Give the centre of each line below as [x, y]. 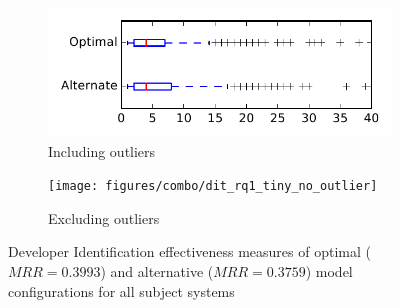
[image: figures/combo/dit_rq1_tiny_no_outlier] [213, 186]
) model [329, 271]
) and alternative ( [157, 271]
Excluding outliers [104, 217]
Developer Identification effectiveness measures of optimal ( [189, 251]
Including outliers [102, 150]
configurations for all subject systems [121, 290]
